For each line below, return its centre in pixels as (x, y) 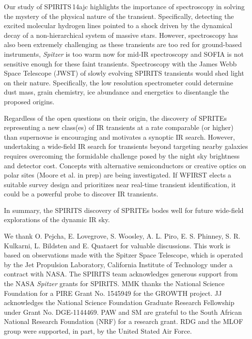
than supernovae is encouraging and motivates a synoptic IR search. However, (119, 137)
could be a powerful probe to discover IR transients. (81, 194)
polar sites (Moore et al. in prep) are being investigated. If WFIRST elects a (118, 175)
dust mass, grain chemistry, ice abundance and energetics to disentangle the (117, 92)
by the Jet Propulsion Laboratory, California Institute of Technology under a (118, 264)
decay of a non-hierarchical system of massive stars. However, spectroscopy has (121, 35)
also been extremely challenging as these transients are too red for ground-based (123, 44)
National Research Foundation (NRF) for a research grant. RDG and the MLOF (124, 321)
